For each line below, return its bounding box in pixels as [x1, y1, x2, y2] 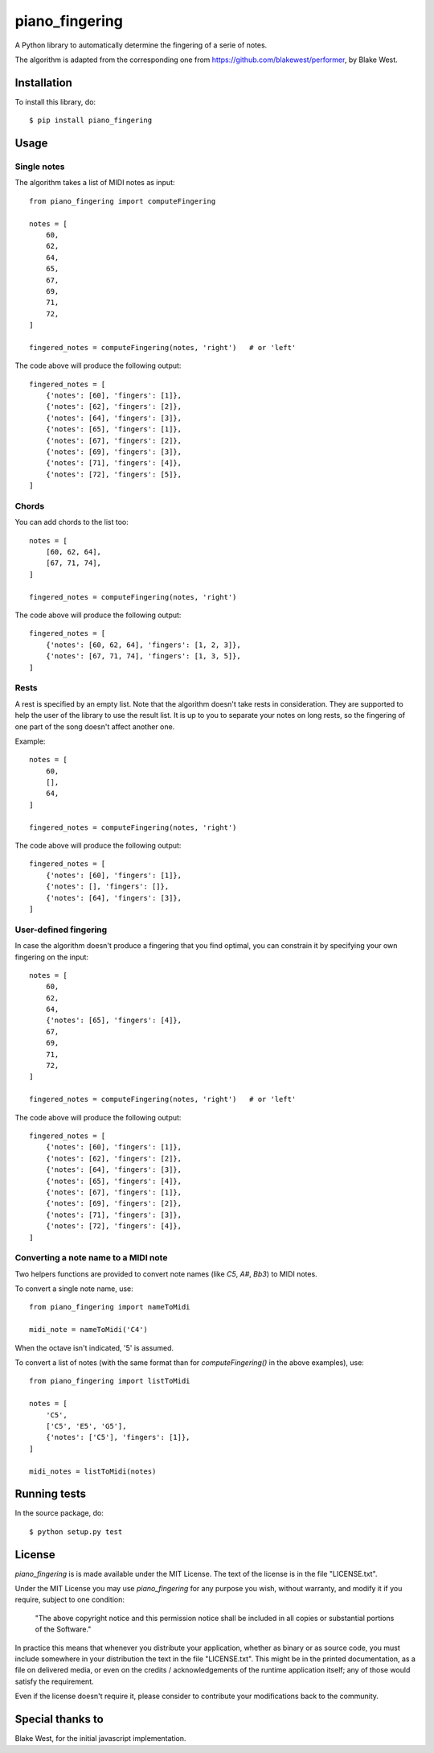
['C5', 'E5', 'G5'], [45, 1421, 127, 1430]
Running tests [14, 1487, 87, 1501]
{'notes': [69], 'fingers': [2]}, [45, 1199, 182, 1208]
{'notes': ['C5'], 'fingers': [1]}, [45, 1433, 190, 1442]
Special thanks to [14, 1713, 104, 1726]
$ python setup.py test [29, 1527, 123, 1536]
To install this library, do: [14, 97, 96, 106]
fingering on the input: [14, 952, 88, 962]
